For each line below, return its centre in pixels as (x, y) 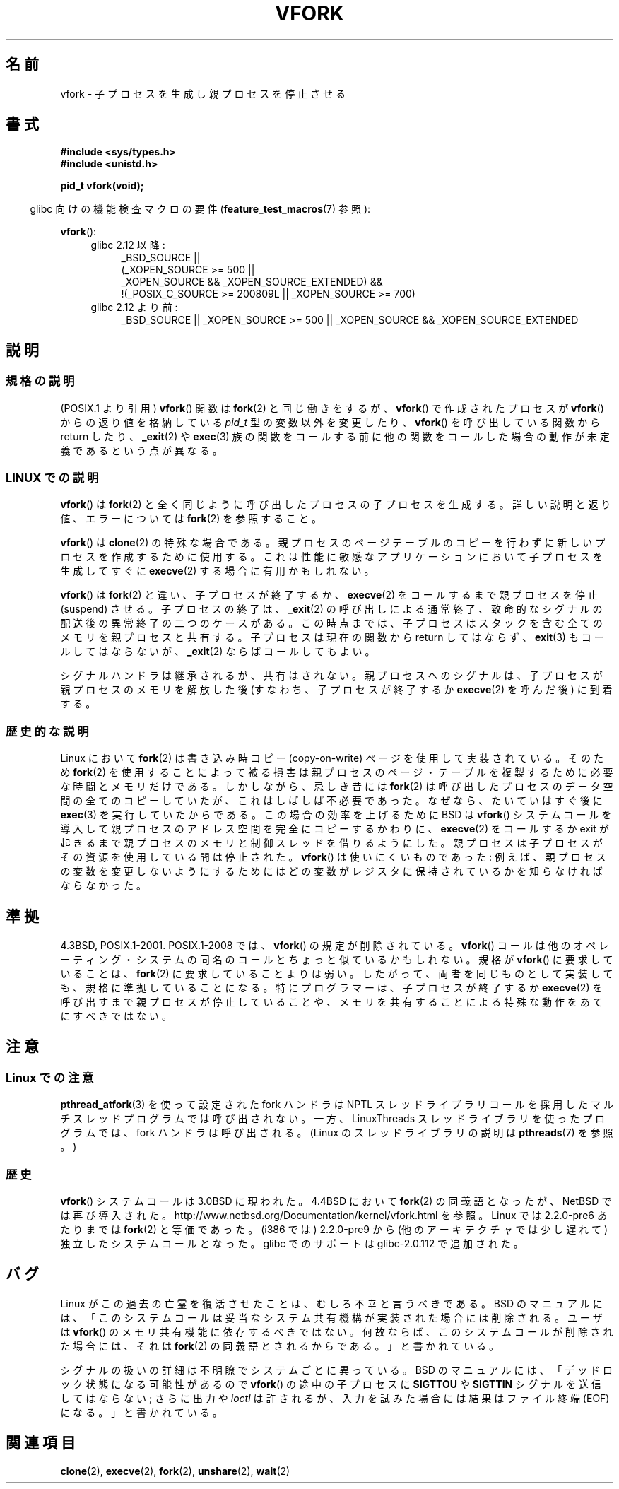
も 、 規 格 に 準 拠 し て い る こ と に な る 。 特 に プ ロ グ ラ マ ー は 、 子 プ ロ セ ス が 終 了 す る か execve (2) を (331, 988)
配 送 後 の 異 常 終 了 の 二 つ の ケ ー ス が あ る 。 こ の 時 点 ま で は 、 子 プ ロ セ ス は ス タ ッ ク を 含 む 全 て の (331, 623)
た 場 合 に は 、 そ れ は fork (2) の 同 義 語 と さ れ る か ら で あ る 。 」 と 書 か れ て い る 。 (280, 1346)
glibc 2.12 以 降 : (128, 245)
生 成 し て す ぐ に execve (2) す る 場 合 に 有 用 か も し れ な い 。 (217, 571)
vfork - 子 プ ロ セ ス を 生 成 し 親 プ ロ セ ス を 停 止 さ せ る (203, 93)
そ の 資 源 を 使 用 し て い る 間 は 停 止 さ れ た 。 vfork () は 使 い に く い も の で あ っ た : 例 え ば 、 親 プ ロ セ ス (333, 857)
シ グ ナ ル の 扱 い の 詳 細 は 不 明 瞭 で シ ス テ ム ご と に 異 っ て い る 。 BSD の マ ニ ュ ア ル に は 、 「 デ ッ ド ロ (337, 1370)
